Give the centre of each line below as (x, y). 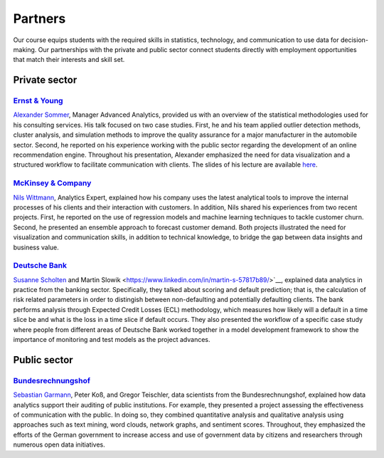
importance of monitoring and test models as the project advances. (112, 340)
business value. (36, 247)
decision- (354, 40)
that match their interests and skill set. (69, 60)
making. (25, 49)
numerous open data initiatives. (59, 444)
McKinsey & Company (52, 183)
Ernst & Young (38, 101)
